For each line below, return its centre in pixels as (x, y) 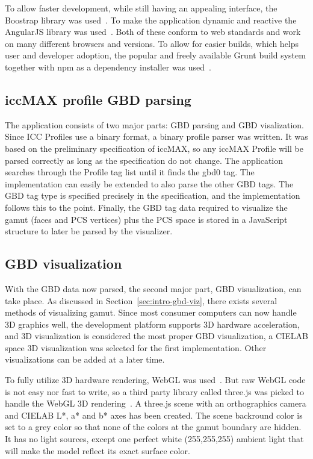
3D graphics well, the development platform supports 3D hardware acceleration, (152, 324)
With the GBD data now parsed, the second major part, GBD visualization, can (153, 288)
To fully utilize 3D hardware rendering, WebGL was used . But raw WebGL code (155, 380)
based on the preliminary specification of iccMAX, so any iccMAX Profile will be (154, 148)
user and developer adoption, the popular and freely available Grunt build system (155, 55)
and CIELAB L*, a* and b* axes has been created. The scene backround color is (154, 415)
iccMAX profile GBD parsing (98, 99)
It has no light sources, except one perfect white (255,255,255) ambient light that (154, 439)
